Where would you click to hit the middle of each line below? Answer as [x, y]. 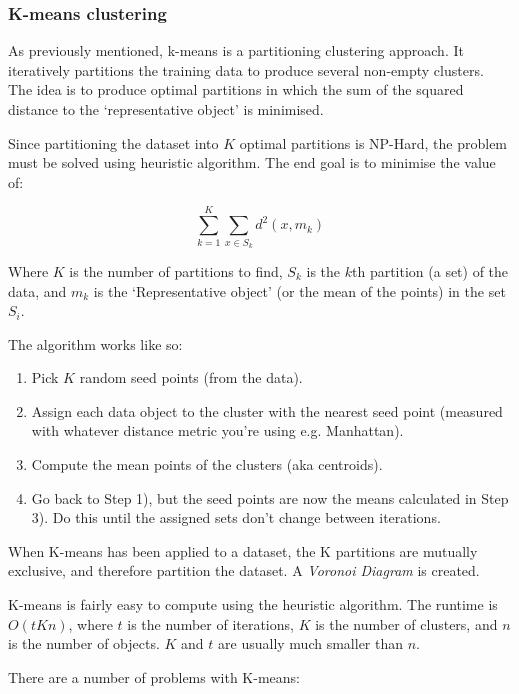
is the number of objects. [84, 643]
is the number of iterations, [210, 623]
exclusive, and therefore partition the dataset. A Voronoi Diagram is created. [244, 570]
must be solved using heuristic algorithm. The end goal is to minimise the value [252, 162]
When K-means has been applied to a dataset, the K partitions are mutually [243, 550]
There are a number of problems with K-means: [154, 676]
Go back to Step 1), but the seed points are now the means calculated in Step [270, 497]
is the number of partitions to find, [176, 270]
